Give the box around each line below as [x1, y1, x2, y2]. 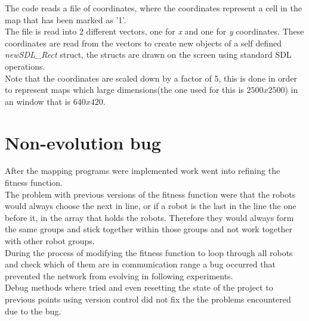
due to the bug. [5, 304, 61, 317]
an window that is [5, 95, 71, 107]
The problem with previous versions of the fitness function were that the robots [5, 188, 296, 200]
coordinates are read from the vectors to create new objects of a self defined [5, 36, 282, 49]
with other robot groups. [5, 235, 95, 247]
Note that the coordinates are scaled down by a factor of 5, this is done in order [5, 71, 298, 84]
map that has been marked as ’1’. [5, 13, 126, 26]
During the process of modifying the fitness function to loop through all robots [5, 246, 293, 258]
